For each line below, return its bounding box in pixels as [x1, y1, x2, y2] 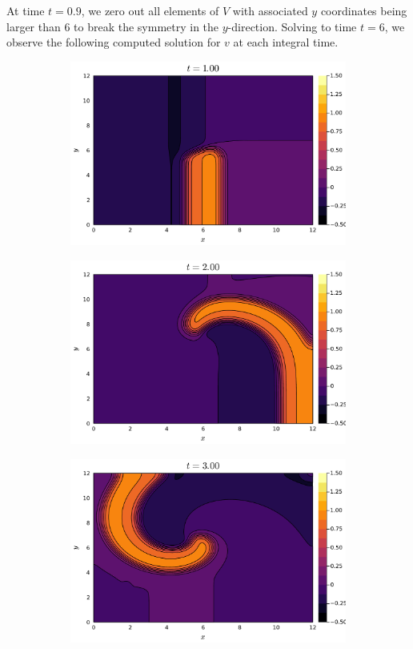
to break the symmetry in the [74, 18, 219, 34]
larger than [6, 18, 61, 34]
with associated [232, 2, 308, 18]
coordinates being [320, 2, 407, 18]
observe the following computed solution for [6, 34, 221, 50]
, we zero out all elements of [81, 2, 219, 18]
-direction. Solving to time [227, 18, 357, 34]
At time [6, 2, 45, 18]
